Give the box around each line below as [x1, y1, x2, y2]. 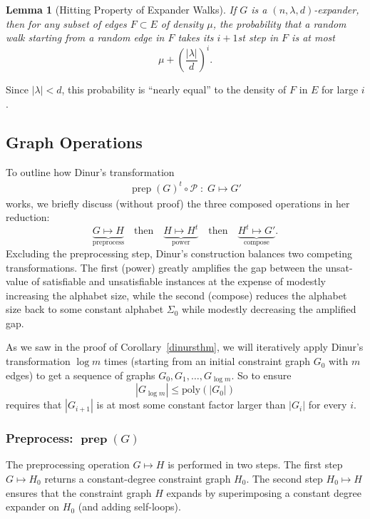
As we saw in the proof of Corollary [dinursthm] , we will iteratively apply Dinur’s [6, 339, 364, 354]
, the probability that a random [212, 16, 346, 31]
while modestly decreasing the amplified [182, 302, 356, 317]
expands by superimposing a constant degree [166, 485, 361, 500]
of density [160, 16, 204, 31]
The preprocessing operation [6, 457, 130, 472]
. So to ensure [231, 367, 292, 382]
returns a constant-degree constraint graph [44, 471, 231, 485]
